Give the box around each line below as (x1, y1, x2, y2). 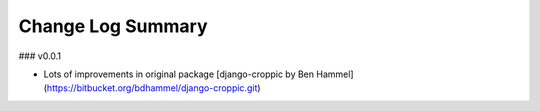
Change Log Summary (18, 15, 208, 37)
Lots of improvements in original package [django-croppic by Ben (43, 68, 315, 80)
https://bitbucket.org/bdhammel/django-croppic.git (46, 82, 258, 94)
